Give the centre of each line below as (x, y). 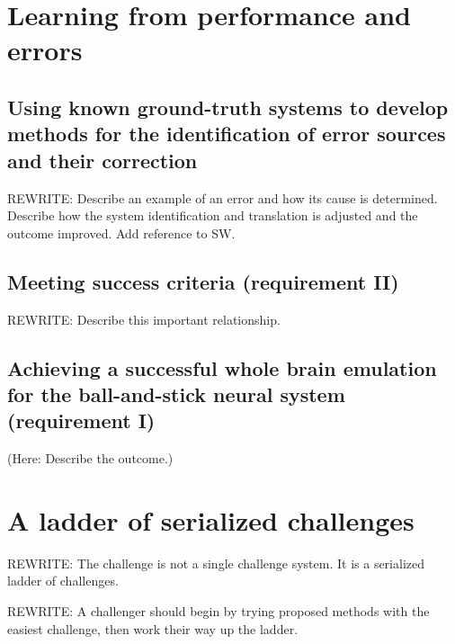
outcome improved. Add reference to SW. (121, 233)
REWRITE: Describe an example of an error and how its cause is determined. (223, 197)
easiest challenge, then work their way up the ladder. (153, 628)
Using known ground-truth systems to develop (228, 107)
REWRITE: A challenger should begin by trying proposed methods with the (219, 611)
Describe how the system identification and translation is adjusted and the (213, 215)
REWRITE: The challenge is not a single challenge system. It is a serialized (216, 563)
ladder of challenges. (63, 581)
